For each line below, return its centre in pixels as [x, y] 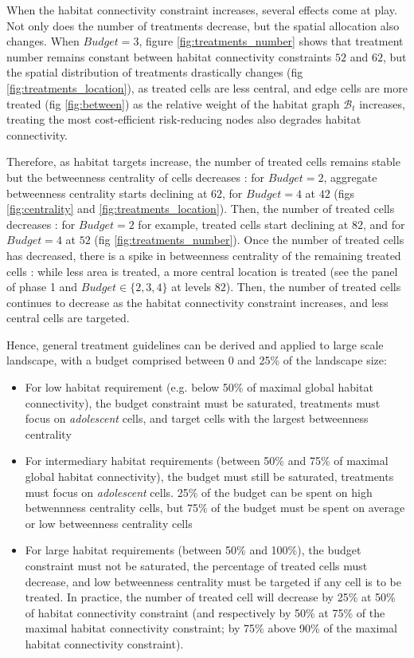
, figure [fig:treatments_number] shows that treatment [271, 41]
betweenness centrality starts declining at [107, 193]
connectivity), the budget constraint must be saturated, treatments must [203, 402]
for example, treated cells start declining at [243, 224]
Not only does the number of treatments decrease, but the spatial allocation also [203, 25]
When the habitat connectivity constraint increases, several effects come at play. [202, 10]
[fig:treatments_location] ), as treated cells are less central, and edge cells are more [207, 87]
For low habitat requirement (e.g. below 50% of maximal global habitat [199, 387]
